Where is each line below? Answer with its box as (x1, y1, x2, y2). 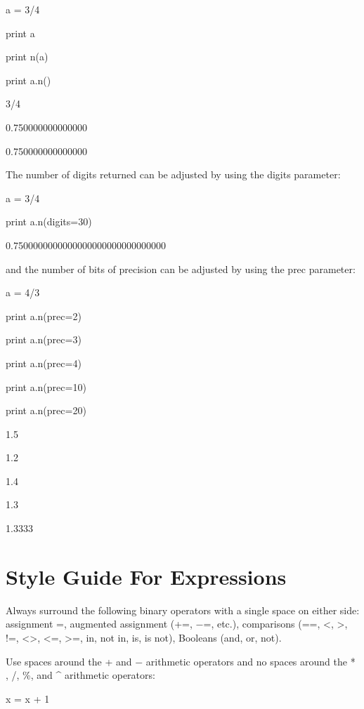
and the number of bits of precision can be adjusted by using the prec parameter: (6, 261, 356, 276)
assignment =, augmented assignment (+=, (6, 616, 193, 631)
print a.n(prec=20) (6, 403, 86, 418)
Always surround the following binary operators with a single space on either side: (6, 602, 360, 617)
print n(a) (6, 49, 48, 64)
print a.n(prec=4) (6, 355, 82, 370)
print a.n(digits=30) (6, 214, 92, 229)
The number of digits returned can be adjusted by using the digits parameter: (6, 167, 341, 182)
